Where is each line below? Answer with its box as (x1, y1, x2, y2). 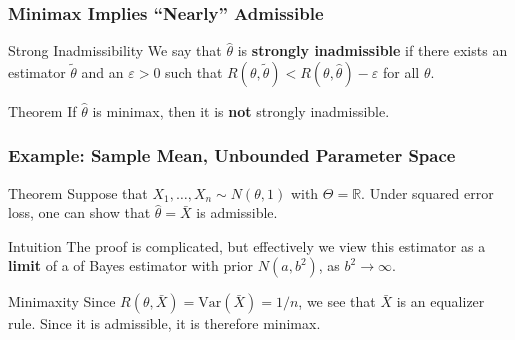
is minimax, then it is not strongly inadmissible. (92, 100, 390, 121)
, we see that (298, 291, 376, 312)
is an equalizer (396, 291, 485, 312)
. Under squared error (361, 182, 494, 203)
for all (382, 61, 420, 82)
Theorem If (8, 100, 77, 121)
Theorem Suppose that (8, 182, 148, 203)
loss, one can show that (8, 202, 151, 223)
